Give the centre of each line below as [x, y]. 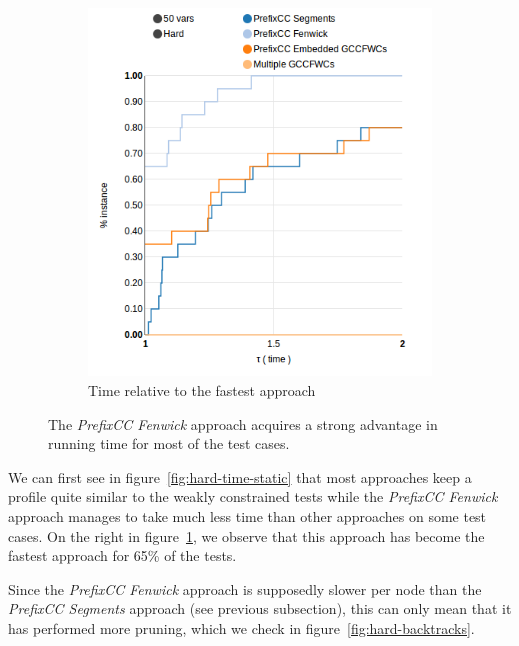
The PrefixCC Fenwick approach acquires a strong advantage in [243, 423]
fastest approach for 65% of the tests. [122, 555]
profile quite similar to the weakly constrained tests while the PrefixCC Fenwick [253, 496]
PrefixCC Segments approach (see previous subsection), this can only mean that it [260, 608]
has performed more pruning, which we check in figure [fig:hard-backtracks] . [241, 627]
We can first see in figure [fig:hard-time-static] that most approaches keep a [240, 476]
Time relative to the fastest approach [202, 390]
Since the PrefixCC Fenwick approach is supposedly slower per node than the [245, 588]
